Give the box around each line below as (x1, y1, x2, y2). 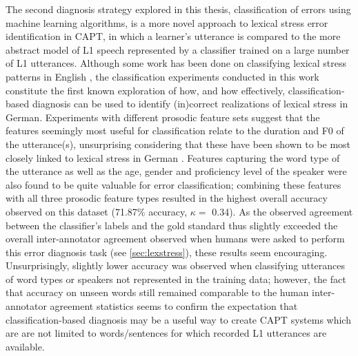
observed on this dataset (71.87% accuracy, (6, 204, 188, 218)
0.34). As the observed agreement (212, 204, 353, 218)
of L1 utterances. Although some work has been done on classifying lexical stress (6, 56, 347, 70)
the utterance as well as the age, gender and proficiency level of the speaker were (6, 164, 347, 178)
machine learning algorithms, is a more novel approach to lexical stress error (6, 15, 328, 30)
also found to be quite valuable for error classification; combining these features (6, 177, 341, 191)
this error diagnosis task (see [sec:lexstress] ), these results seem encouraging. (6, 244, 328, 259)
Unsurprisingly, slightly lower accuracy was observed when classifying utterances (6, 258, 346, 273)
